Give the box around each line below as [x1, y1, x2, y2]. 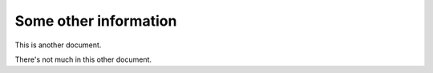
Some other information [14, 12, 177, 30]
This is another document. [14, 40, 102, 50]
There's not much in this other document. [14, 55, 152, 64]
